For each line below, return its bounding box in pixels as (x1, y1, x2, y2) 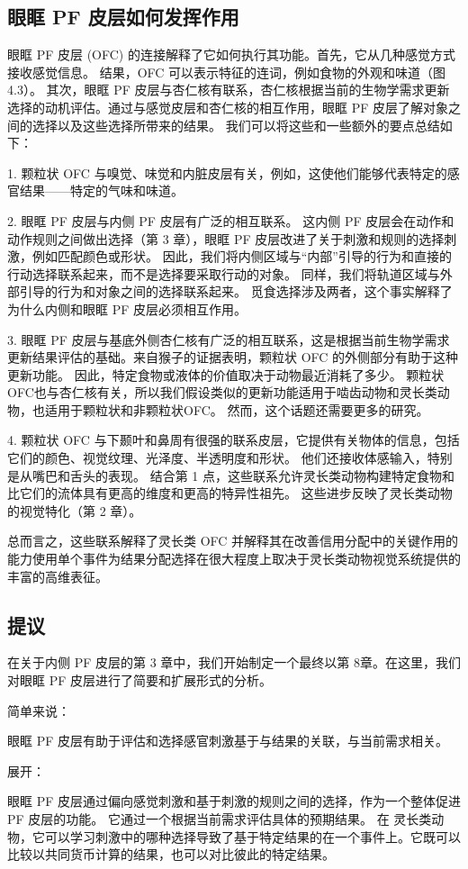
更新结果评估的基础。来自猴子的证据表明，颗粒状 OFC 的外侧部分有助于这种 (7, 348, 459, 367)
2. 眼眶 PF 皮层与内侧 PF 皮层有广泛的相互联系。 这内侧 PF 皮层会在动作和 (7, 211, 454, 230)
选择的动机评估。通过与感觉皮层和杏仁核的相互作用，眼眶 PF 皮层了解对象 (7, 97, 448, 116)
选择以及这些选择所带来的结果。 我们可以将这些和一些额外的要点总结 (31, 115, 440, 134)
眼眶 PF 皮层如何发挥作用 (7, 3, 239, 31)
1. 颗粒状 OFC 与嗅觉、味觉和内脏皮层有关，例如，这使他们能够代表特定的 (7, 163, 447, 182)
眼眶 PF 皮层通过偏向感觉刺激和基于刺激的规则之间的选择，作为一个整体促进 (7, 792, 461, 810)
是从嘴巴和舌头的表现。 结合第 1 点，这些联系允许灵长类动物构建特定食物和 (7, 466, 454, 484)
